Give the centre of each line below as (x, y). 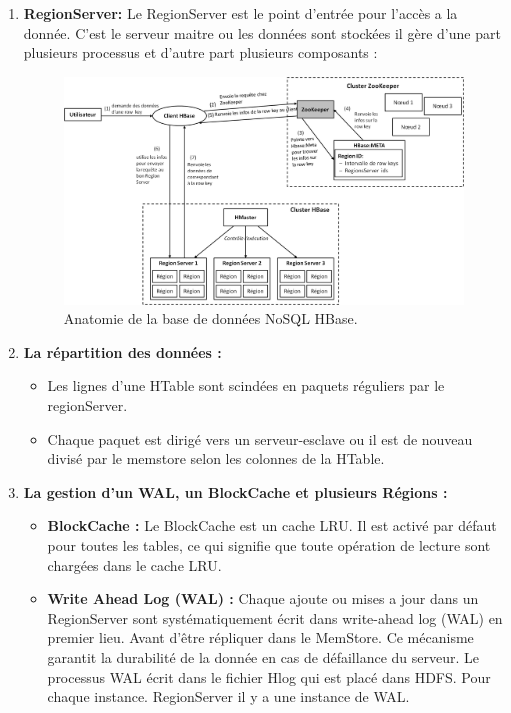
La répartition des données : (122, 351)
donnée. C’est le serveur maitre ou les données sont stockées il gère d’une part (262, 32)
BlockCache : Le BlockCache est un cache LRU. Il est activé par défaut (272, 525)
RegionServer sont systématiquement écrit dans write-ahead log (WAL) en (275, 617)
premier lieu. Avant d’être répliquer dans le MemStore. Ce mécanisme (260, 637)
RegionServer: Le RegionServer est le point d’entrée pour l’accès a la (240, 13)
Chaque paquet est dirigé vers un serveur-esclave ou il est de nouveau (260, 438)
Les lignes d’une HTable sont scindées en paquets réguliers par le (246, 385)
